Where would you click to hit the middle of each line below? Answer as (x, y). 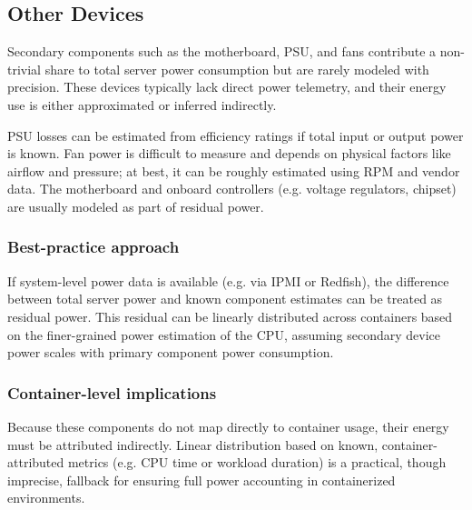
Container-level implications (112, 392)
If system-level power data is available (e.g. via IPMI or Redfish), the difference (228, 280)
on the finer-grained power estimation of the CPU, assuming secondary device (224, 334)
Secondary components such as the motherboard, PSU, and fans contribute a (222, 51)
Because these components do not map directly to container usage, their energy (228, 426)
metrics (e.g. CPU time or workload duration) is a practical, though (257, 462)
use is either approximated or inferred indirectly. (142, 104)
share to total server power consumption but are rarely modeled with (237, 69)
